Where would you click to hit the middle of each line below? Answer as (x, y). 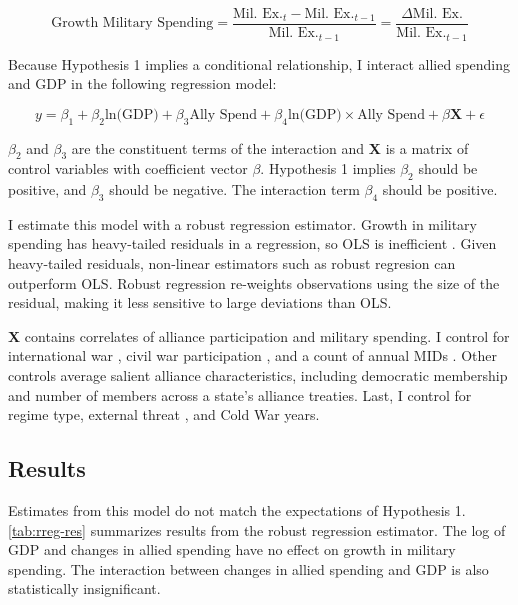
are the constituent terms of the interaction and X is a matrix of (270, 147)
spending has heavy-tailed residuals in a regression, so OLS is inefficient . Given (252, 243)
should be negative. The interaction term (234, 189)
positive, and (47, 189)
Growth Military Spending (132, 23)
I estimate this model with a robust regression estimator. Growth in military (242, 223)
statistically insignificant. (84, 588)
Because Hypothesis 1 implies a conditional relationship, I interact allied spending (259, 63)
